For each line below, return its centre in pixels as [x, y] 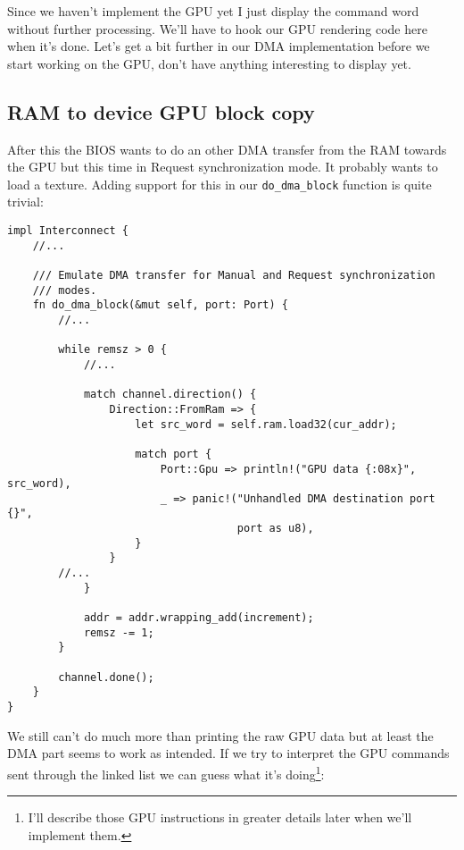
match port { [174, 454]
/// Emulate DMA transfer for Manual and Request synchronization [234, 275]
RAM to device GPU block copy [161, 111]
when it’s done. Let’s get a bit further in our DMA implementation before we [219, 46]
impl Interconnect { [68, 231]
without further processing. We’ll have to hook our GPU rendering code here [217, 28]
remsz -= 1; [119, 632]
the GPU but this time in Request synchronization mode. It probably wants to [223, 167]
